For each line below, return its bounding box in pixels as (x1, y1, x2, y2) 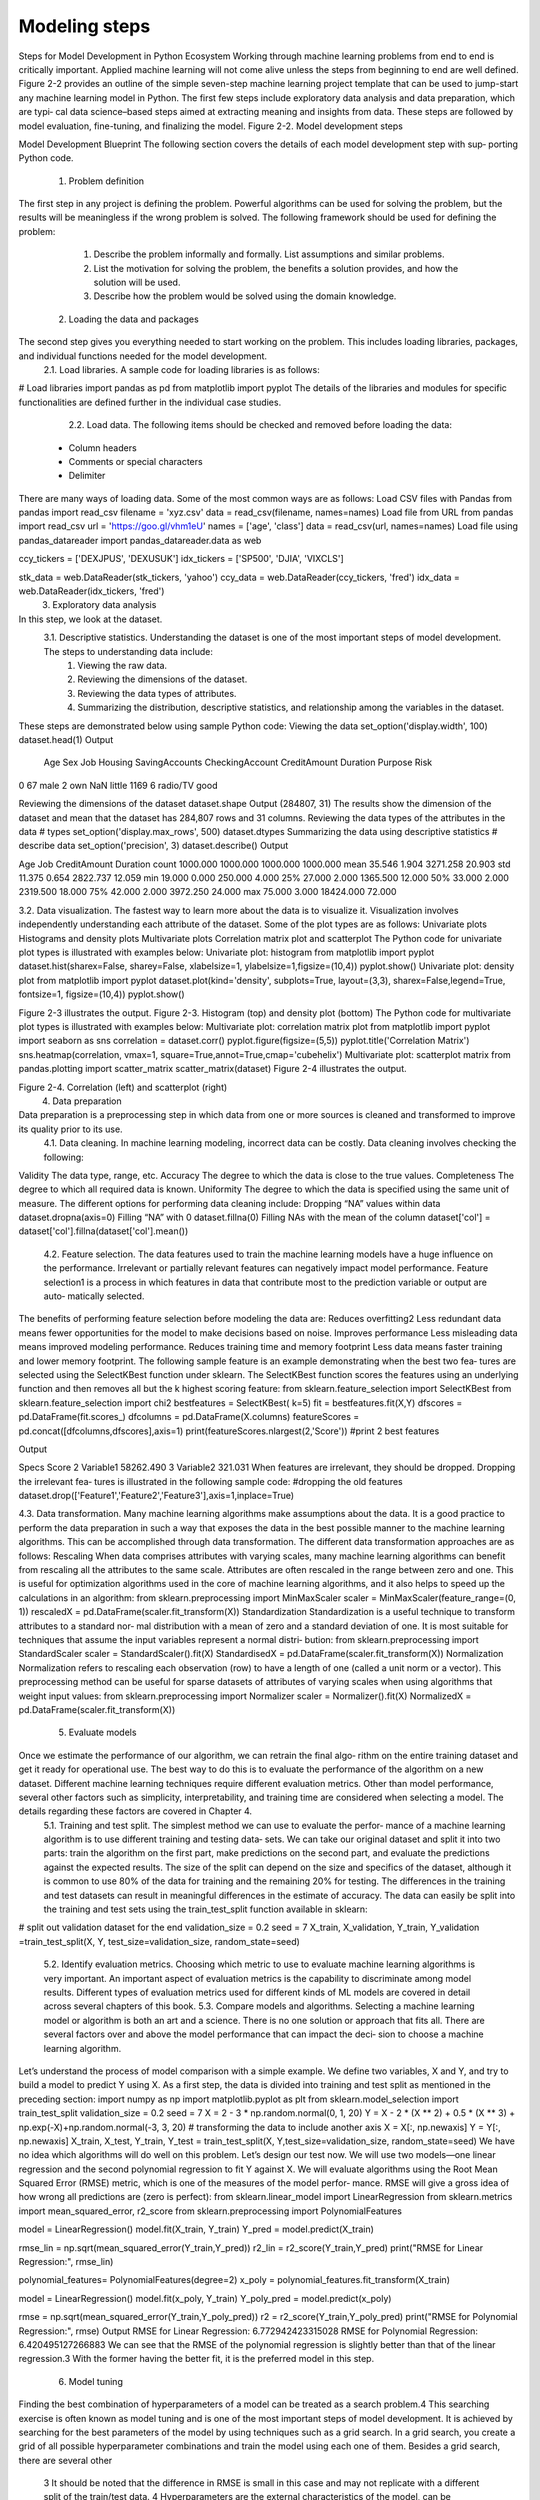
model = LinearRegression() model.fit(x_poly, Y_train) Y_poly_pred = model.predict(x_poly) (18, 2292, 392, 2304)
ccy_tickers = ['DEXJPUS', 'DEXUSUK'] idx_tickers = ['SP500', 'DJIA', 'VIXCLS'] (18, 553, 344, 565)
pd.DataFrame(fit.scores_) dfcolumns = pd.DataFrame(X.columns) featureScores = (18, 1411, 360, 1423)
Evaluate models (68, 1726, 137, 1739)
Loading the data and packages (68, 313, 199, 325)
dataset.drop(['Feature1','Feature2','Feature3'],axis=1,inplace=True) (18, 1490, 295, 1502)
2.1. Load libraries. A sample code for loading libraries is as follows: (43, 363, 320, 375)
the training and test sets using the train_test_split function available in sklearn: (43, 1903, 369, 1915)
